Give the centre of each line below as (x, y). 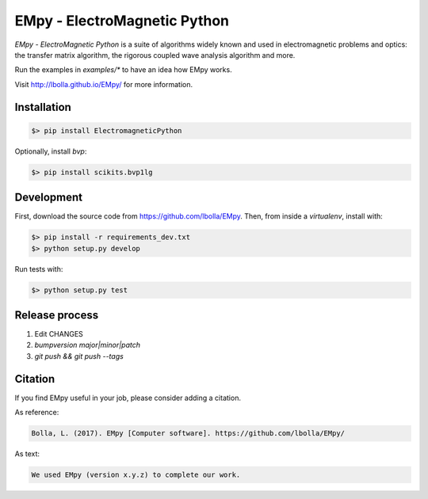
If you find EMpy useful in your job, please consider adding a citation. (128, 398)
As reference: (37, 413)
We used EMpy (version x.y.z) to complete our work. (136, 475)
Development (49, 198)
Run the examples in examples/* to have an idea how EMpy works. (124, 70)
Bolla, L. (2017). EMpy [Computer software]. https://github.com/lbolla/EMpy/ (188, 433)
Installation (43, 107)
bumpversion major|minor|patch (87, 345)
